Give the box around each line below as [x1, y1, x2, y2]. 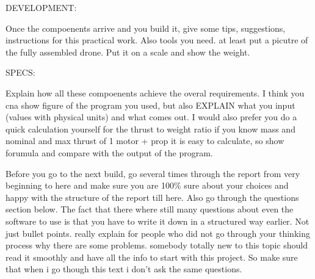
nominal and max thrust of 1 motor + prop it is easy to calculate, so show [5, 134, 284, 147]
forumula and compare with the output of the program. [5, 146, 213, 159]
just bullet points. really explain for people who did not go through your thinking [5, 226, 310, 239]
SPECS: [5, 66, 35, 79]
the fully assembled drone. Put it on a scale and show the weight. [5, 45, 250, 58]
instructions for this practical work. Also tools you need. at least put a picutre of [5, 34, 308, 46]
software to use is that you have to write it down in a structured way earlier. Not [5, 214, 310, 227]
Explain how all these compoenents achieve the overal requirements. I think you [5, 86, 305, 99]
